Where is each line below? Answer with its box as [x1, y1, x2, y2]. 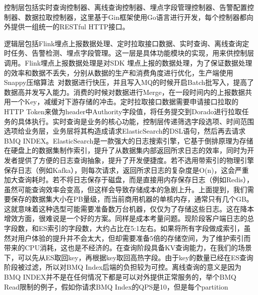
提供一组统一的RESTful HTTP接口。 [10, 21, 129, 32]
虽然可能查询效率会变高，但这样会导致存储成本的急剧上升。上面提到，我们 [4, 184, 247, 194]
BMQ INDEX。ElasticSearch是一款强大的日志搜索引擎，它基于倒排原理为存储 [4, 135, 254, 146]
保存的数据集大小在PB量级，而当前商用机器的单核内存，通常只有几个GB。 [10, 194, 254, 204]
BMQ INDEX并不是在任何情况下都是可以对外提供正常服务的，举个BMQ [4, 272, 237, 282]
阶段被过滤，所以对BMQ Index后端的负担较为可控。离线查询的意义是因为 [4, 262, 242, 272]
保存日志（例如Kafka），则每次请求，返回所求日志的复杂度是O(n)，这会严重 [4, 164, 249, 175]
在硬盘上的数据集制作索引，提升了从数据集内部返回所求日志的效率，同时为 [4, 145, 247, 155]
